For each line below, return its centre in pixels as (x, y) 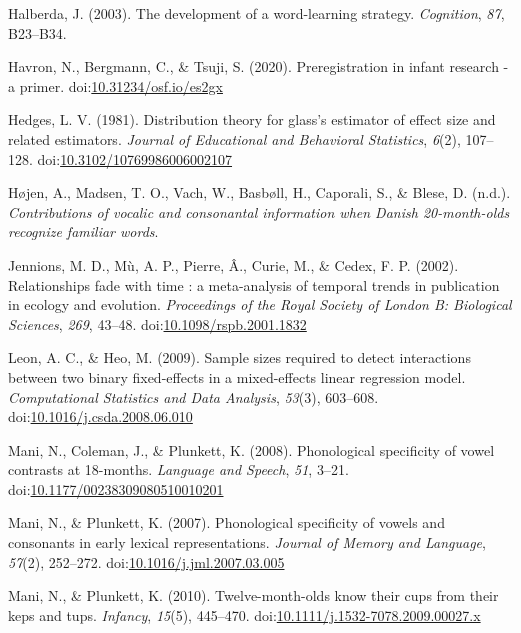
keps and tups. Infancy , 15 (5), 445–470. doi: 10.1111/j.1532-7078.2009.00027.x (244, 614)
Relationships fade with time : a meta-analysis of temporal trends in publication (254, 284)
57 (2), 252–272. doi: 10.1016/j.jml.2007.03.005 (146, 561)
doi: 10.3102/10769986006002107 (135, 158)
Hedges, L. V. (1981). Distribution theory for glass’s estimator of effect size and (252, 119)
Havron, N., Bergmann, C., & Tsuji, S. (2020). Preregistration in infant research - (258, 66)
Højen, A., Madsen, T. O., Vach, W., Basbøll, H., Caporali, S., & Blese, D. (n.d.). (259, 192)
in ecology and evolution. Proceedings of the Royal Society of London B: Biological (260, 304)
